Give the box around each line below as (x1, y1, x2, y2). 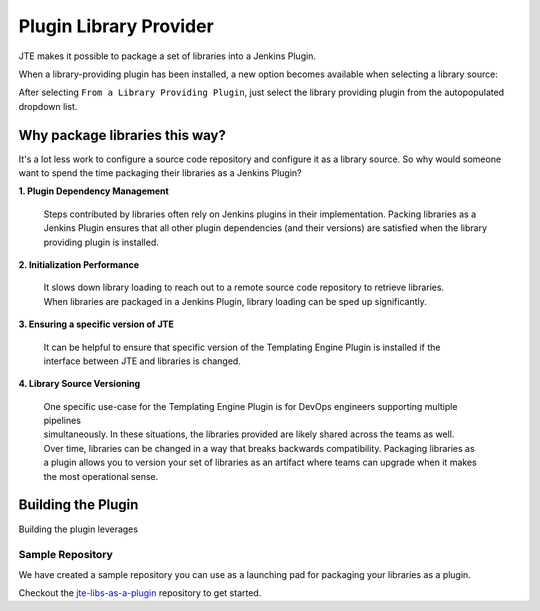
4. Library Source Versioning (18, 378, 141, 390)
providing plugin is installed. (43, 236, 160, 248)
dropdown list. (18, 100, 78, 112)
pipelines (43, 415, 82, 427)
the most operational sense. (43, 470, 159, 482)
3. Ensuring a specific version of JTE (18, 318, 174, 330)
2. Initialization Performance (18, 258, 140, 270)
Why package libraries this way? (18, 126, 227, 144)
